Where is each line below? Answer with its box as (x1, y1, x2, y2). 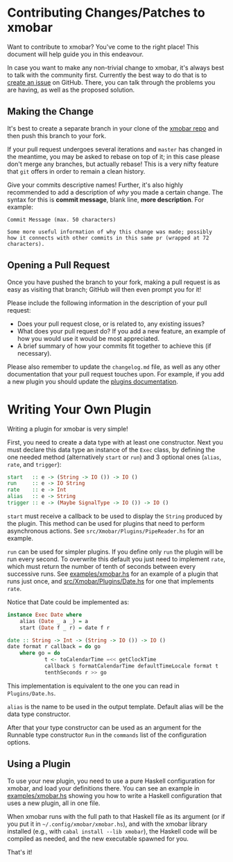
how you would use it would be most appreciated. (17, 334, 159, 342)
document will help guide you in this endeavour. (7, 50, 144, 58)
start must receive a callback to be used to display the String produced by (7, 512, 223, 520)
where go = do (19, 649, 60, 657)
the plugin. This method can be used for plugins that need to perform (7, 519, 205, 527)
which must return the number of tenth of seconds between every (7, 562, 196, 570)
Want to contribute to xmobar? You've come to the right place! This (7, 42, 199, 51)
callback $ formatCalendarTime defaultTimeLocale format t (44, 663, 218, 670)
